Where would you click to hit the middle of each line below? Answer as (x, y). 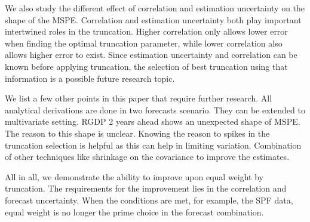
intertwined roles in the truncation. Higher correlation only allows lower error (146, 31)
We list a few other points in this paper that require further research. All (139, 98)
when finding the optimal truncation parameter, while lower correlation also (144, 43)
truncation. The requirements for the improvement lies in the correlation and (146, 188)
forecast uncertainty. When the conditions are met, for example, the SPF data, (149, 200)
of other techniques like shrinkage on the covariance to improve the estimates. (147, 157)
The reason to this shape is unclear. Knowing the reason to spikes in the (137, 133)
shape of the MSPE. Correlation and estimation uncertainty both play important (153, 19)
